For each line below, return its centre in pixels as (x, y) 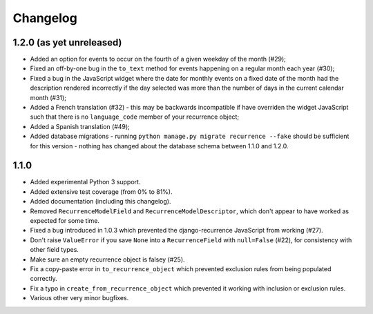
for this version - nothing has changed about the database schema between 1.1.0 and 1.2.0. (160, 146)
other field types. (55, 250)
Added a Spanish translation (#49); (80, 126)
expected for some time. (65, 221)
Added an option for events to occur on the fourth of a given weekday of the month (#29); (158, 59)
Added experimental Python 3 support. (85, 182)
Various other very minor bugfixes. (79, 298)
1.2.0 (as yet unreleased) (67, 42)
